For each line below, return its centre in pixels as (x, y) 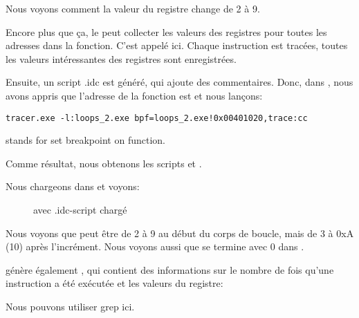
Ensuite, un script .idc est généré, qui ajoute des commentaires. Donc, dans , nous (179, 82)
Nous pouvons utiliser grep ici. (70, 306)
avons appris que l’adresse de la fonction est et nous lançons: (134, 95)
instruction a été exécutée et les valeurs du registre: (114, 283)
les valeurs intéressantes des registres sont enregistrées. (121, 58)
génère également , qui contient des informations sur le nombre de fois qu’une (170, 269)
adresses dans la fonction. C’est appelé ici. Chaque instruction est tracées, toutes (177, 45)
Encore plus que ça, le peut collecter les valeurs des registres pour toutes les (166, 31)
